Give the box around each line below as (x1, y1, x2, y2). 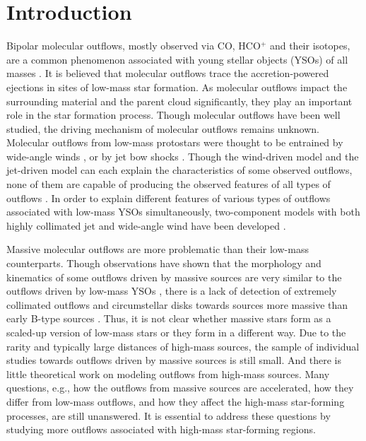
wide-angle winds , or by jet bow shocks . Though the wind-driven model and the (6, 148, 359, 163)
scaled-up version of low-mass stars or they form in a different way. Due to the (6, 325, 346, 339)
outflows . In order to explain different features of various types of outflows (6, 190, 331, 205)
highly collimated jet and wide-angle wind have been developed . (6, 218, 286, 233)
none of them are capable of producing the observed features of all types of (6, 177, 331, 192)
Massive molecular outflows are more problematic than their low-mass (6, 242, 309, 257)
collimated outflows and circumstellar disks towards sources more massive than (6, 297, 348, 312)
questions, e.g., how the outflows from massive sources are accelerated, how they (6, 380, 354, 395)
